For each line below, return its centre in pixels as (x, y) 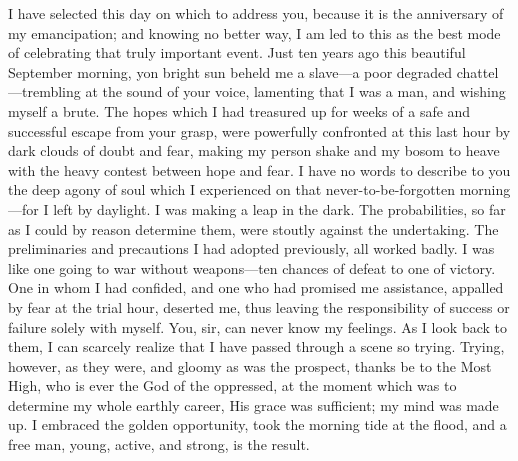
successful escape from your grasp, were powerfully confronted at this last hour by (259, 130)
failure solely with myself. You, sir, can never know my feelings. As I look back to (258, 326)
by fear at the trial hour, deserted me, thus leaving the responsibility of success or (259, 306)
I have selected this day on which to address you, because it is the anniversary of (256, 13)
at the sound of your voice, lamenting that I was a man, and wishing (295, 91)
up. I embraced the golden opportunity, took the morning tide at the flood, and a (257, 424)
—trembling (44, 91)
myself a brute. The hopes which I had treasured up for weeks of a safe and (239, 110)
